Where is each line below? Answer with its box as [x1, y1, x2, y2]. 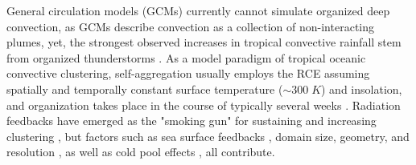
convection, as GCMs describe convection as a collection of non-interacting [6, 18, 375, 34]
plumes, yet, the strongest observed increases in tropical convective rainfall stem [6, 34, 402, 50]
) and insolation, [321, 80, 402, 97]
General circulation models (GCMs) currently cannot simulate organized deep [6, 2, 390, 18]
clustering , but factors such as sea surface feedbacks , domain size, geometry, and [6, 127, 410, 144]
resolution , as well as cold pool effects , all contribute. [6, 143, 275, 160]
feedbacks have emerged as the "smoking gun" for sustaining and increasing [6, 112, 377, 129]
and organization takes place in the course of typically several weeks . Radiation [6, 96, 401, 113]
